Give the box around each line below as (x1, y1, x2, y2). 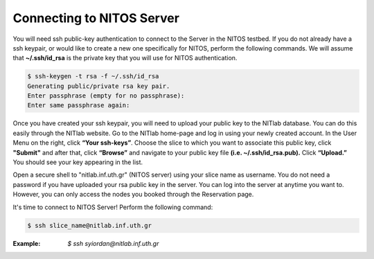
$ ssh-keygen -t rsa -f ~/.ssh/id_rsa (27, 73, 159, 80)
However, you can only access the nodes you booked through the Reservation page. (12, 190, 254, 199)
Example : (12, 239, 41, 247)
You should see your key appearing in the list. (12, 158, 143, 166)
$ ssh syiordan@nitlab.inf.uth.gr (67, 239, 159, 247)
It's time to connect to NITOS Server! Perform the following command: (12, 203, 213, 211)
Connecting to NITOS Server (12, 10, 180, 26)
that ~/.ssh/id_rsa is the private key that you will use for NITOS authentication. (12, 54, 238, 62)
